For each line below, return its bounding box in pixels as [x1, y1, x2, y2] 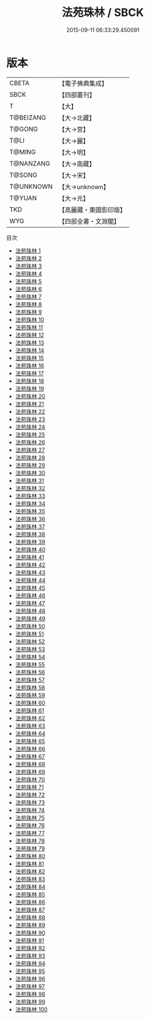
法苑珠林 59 [15, 691, 45, 699]
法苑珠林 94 [15, 960, 46, 967]
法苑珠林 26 [15, 438, 45, 446]
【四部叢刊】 [58, 90, 96, 99]
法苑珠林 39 [15, 538, 46, 546]
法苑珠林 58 [15, 684, 45, 691]
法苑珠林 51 [15, 630, 44, 638]
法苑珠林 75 [15, 814, 45, 822]
